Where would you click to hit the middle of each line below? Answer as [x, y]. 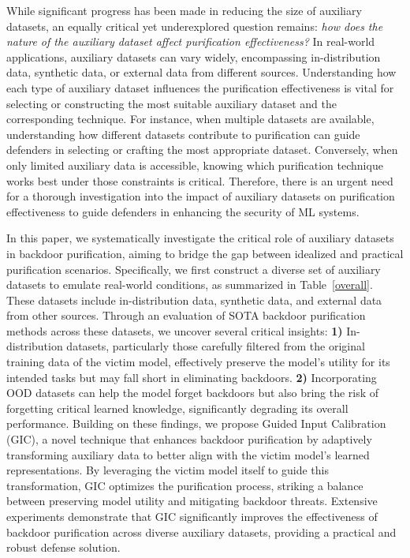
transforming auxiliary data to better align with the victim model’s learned [188, 454]
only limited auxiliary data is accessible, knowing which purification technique [195, 165]
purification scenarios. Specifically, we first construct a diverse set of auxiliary [194, 269]
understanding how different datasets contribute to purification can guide [183, 134]
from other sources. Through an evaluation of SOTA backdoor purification [186, 315]
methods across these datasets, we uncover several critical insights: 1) [175, 330]
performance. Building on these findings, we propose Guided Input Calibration [196, 423]
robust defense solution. [63, 547]
